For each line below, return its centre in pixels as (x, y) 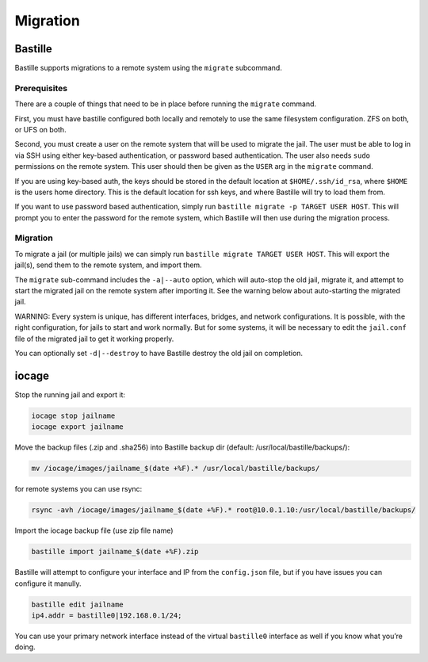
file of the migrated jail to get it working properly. (94, 339)
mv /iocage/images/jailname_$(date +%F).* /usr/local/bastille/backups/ (176, 469)
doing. (25, 647)
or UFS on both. (40, 129)
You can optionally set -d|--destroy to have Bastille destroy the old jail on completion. (159, 353)
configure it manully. (48, 584)
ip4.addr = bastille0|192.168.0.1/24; (107, 615)
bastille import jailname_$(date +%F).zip (115, 552)
